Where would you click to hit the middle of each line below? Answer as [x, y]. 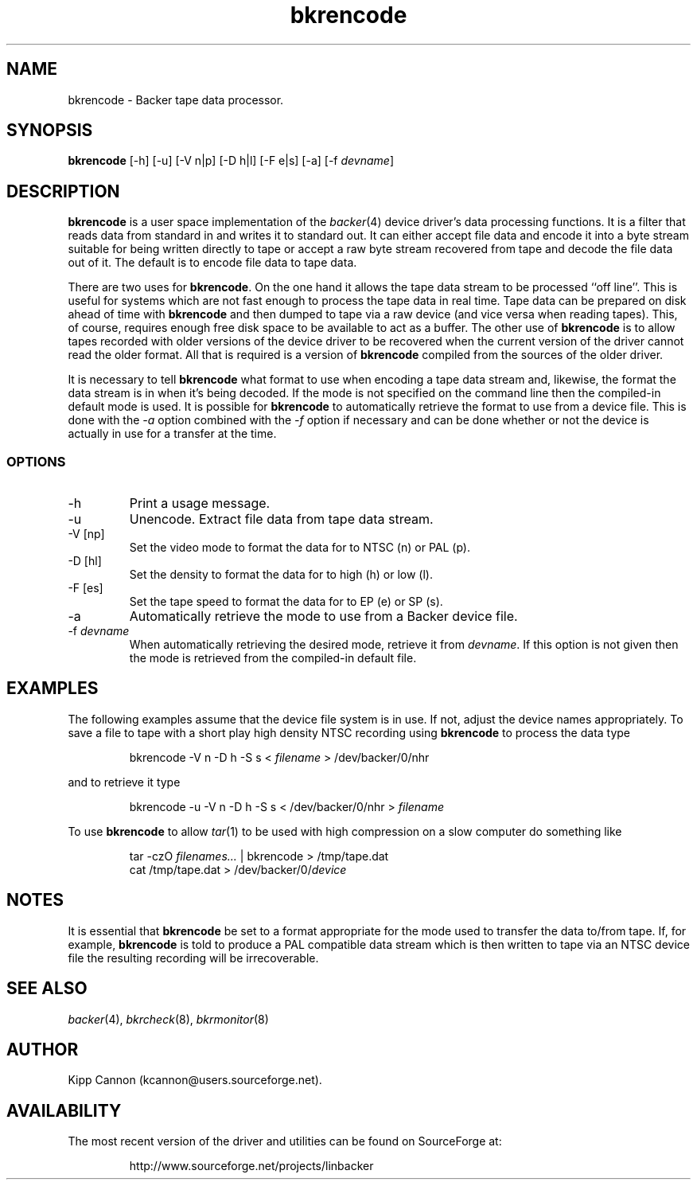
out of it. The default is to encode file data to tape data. [212, 263]
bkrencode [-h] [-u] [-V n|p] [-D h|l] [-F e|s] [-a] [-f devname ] [231, 161]
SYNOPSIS [50, 131]
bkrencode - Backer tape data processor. [176, 99]
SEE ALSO [47, 989]
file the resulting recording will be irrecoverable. [193, 958]
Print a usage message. [200, 503]
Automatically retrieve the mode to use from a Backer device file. [323, 616]
